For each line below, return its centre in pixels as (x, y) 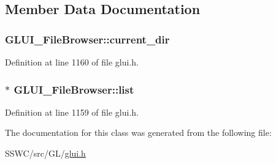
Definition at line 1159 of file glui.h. (72, 112)
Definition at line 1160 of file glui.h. (72, 62)
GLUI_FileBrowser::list (74, 89)
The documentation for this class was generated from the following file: (138, 132)
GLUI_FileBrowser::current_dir (87, 39)
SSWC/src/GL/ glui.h (45, 153)
